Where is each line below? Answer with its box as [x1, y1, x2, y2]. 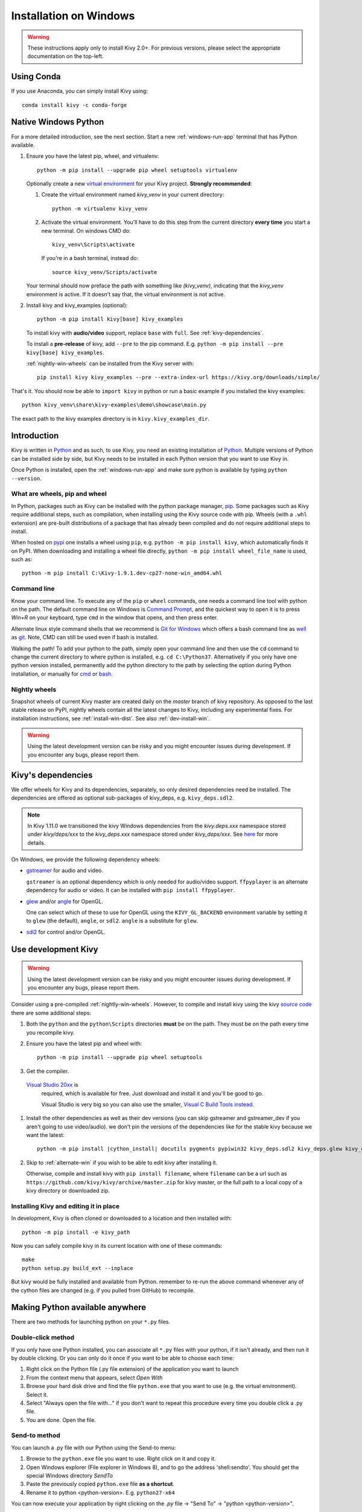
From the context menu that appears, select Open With [26, 1374, 163, 1381]
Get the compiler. [26, 1067, 69, 1075]
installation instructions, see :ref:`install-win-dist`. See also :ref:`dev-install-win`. [11, 714, 211, 722]
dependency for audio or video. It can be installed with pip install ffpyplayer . [26, 887, 235, 894]
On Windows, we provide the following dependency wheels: [11, 856, 160, 863]
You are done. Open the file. [26, 1416, 97, 1424]
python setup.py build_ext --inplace [22, 1265, 134, 1271]
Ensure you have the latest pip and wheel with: [26, 1040, 142, 1047]
